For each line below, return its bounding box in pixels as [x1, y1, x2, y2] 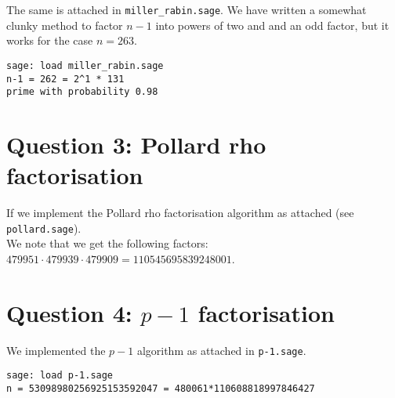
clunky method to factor [6, 16, 123, 33]
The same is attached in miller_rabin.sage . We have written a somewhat [6, 2, 367, 17]
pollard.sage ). [6, 219, 82, 236]
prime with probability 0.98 [6, 86, 158, 98]
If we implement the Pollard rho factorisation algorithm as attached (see [6, 204, 354, 221]
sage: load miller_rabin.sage [6, 60, 164, 71]
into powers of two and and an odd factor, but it [155, 16, 390, 33]
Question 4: [6, 296, 132, 328]
